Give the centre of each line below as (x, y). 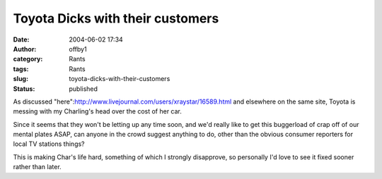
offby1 (78, 49)
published (83, 89)
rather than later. (37, 167)
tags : (21, 69)
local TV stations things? (49, 144)
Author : (25, 49)
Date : (21, 39)
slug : (21, 79)
